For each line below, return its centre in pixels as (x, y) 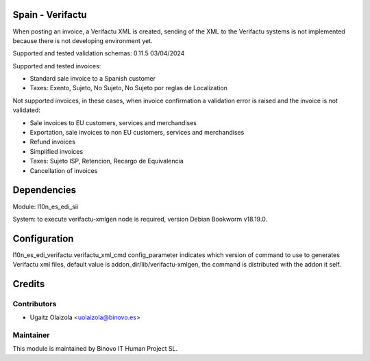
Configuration (43, 238)
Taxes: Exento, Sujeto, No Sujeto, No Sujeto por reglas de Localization (128, 88)
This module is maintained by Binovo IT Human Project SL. (95, 349)
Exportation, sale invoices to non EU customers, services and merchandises (137, 133)
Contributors (35, 304)
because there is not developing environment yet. (83, 40)
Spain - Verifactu (50, 15)
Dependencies (45, 190)
